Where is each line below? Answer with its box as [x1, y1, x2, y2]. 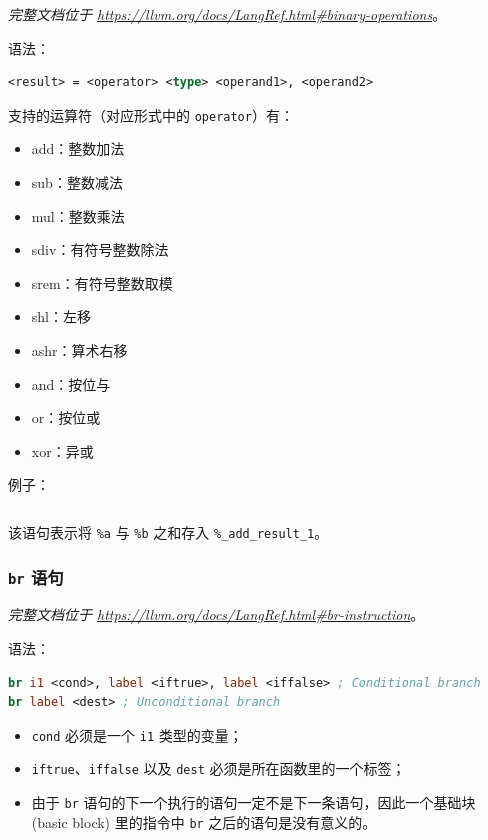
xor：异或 [31, 440, 94, 461]
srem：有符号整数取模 [31, 272, 173, 293]
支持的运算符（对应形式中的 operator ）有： [8, 104, 294, 125]
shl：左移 [31, 306, 91, 327]
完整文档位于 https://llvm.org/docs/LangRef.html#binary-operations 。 [8, 4, 447, 24]
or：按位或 [31, 407, 101, 428]
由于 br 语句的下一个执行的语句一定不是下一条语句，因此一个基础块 [31, 792, 476, 813]
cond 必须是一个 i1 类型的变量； [31, 724, 243, 745]
